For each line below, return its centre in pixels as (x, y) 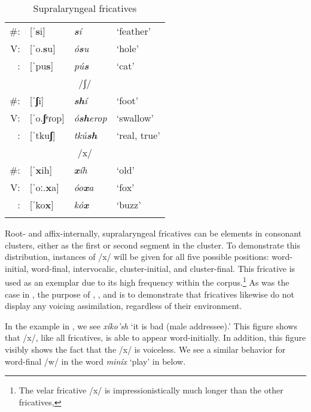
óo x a (84, 187)
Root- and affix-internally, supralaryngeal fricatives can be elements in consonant (153, 233)
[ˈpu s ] (42, 66)
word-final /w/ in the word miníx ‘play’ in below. (95, 361)
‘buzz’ (129, 205)
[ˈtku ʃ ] (42, 135)
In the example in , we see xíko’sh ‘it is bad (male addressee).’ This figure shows (151, 325)
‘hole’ (128, 48)
